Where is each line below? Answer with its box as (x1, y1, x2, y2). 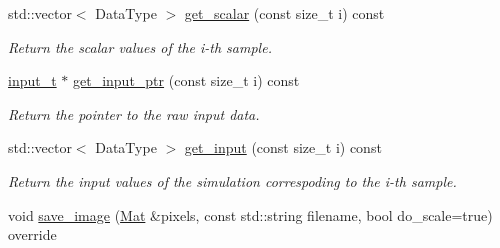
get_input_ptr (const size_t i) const (72, 70, 300, 91)
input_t (8, 70, 57, 91)
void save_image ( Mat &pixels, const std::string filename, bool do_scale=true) (8, 204, 493, 225)
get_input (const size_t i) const (184, 137, 382, 158)
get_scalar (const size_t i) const (184, 3, 385, 23)
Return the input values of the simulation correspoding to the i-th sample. (8, 170, 457, 191)
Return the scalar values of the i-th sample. (8, 36, 272, 57)
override (8, 224, 57, 245)
